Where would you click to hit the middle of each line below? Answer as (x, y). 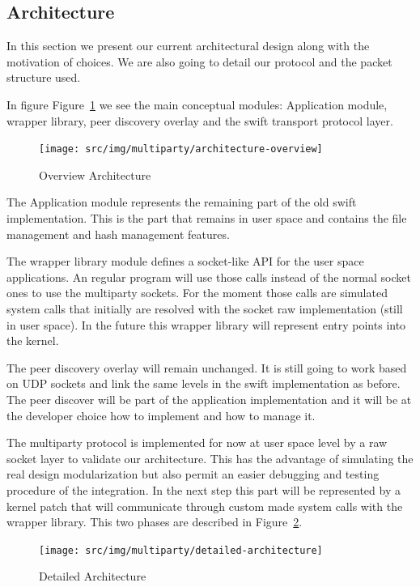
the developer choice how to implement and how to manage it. (161, 415)
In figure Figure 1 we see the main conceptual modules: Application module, (197, 104)
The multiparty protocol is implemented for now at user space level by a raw (197, 442)
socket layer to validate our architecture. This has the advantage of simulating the (210, 458)
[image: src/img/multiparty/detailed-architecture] (181, 550)
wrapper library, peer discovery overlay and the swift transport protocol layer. (200, 120)
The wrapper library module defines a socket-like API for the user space (185, 261)
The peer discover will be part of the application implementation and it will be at (209, 399)
